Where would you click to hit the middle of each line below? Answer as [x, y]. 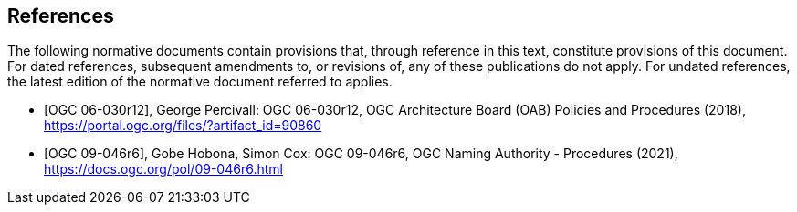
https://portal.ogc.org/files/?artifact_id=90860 [183, 126]
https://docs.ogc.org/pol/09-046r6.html [163, 169]
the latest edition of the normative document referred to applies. [200, 82]
